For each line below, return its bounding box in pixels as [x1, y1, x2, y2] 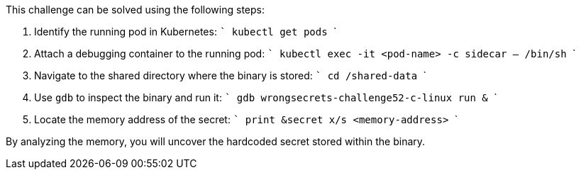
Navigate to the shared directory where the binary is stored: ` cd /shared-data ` [34, 69, 427, 81]
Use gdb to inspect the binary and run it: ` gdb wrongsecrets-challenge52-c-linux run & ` [34, 91, 497, 103]
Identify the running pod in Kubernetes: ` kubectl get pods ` [34, 26, 337, 38]
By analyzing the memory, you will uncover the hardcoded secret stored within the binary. [6, 135, 426, 147]
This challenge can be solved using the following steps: [6, 4, 265, 16]
